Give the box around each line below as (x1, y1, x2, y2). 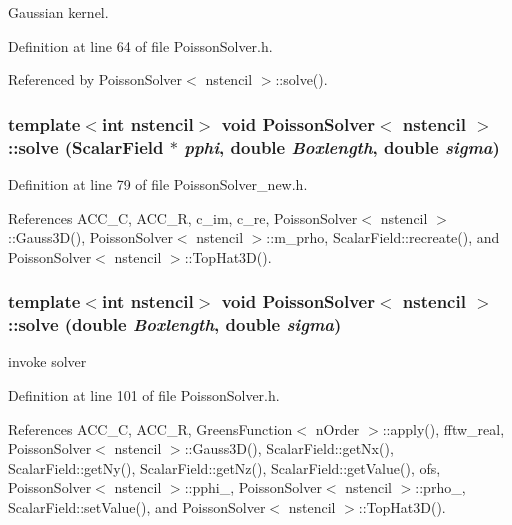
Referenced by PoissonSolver (8, 69, 183, 90)
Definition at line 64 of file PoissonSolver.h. (8, 35, 273, 56)
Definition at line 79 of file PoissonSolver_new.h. (8, 173, 308, 194)
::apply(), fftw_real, (382, 418, 505, 439)
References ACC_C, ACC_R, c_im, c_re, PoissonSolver (8, 207, 358, 228)
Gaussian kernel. (8, 2, 109, 22)
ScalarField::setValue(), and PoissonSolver (8, 497, 266, 517)
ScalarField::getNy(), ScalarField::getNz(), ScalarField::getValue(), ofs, (8, 457, 441, 478)
